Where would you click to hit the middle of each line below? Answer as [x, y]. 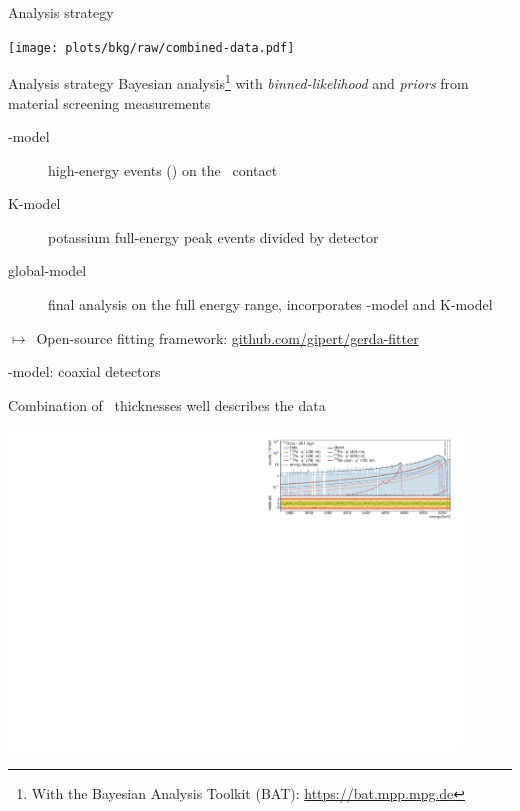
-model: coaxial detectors [84, 371]
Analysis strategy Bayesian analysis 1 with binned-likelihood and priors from [238, 81]
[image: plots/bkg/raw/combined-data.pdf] [151, 47]
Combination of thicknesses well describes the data [167, 404]
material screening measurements [109, 102]
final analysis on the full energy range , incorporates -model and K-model [270, 304]
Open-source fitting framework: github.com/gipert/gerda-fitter [227, 337]
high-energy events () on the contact [163, 169]
